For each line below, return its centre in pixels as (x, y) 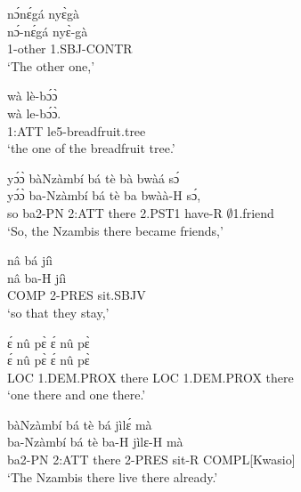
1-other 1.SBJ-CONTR (70, 48)
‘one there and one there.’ (77, 395)
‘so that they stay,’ (58, 312)
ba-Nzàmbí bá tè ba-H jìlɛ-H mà (95, 442)
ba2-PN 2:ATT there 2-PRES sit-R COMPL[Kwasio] (151, 460)
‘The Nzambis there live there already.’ (113, 476)
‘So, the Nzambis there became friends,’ (115, 230)
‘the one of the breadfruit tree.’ (91, 148)
